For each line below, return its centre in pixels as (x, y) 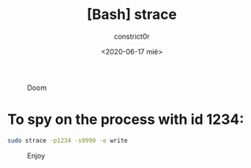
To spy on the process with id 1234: (126, 119)
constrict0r (132, 36)
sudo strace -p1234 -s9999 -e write (67, 140)
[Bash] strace (132, 15)
